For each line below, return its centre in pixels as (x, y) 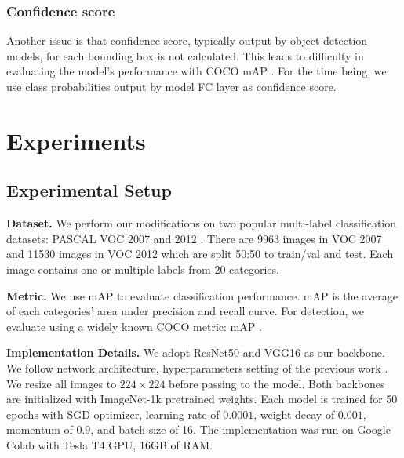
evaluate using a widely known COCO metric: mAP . (134, 326)
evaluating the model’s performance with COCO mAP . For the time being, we (197, 71)
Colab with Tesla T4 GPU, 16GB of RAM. (109, 444)
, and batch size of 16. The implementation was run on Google (240, 429)
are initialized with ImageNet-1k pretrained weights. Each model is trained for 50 (202, 399)
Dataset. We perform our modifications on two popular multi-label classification (202, 223)
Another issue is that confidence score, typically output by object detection (187, 40)
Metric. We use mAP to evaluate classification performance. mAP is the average (202, 295)
